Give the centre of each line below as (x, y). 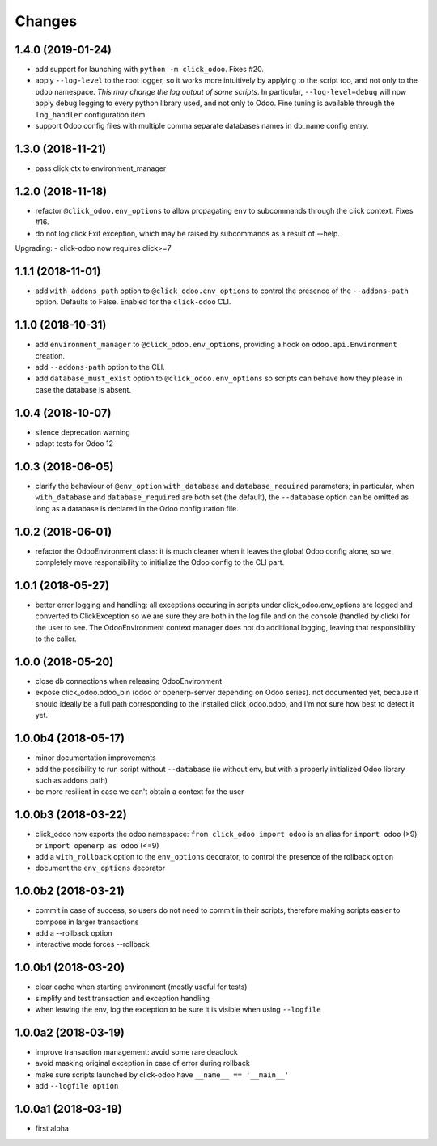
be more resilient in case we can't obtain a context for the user (140, 792)
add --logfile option (77, 1086)
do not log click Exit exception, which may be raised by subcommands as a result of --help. (187, 233)
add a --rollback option (74, 933)
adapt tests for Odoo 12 (74, 444)
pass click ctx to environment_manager (101, 168)
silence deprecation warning (83, 432)
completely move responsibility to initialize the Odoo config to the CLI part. (160, 562)
